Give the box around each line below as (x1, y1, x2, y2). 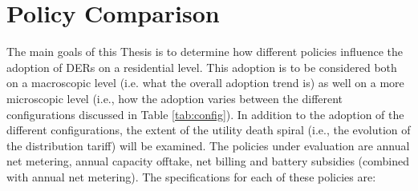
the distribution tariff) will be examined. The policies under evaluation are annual (6, 137, 410, 153)
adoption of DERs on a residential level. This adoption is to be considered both (6, 58, 397, 75)
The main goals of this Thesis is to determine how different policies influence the (6, 43, 403, 60)
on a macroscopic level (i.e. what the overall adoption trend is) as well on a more (6, 74, 404, 91)
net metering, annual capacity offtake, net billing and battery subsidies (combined (6, 153, 409, 169)
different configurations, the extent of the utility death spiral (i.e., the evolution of (6, 121, 411, 138)
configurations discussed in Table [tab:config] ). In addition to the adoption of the (6, 105, 404, 122)
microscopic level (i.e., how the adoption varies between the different (6, 90, 343, 106)
